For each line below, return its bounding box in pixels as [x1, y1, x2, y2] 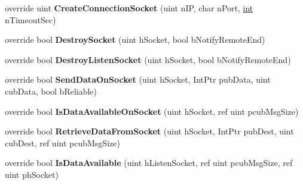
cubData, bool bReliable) [5, 84, 97, 97]
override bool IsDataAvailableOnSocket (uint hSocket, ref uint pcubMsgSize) [5, 105, 299, 117]
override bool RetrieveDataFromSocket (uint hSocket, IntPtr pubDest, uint [5, 125, 294, 137]
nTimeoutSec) [5, 13, 56, 26]
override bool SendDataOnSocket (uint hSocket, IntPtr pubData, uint [5, 73, 271, 86]
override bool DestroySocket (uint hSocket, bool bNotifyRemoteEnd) [5, 33, 265, 46]
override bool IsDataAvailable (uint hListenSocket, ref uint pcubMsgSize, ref [5, 156, 293, 169]
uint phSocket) [5, 168, 59, 180]
